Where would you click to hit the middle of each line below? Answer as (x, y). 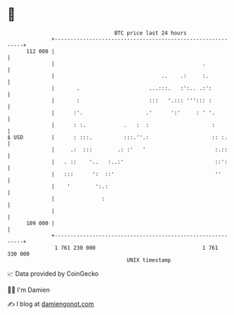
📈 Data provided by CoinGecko (53, 274)
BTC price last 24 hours (151, 33)
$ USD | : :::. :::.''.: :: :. (118, 137)
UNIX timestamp (149, 260)
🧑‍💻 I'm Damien (29, 290)
